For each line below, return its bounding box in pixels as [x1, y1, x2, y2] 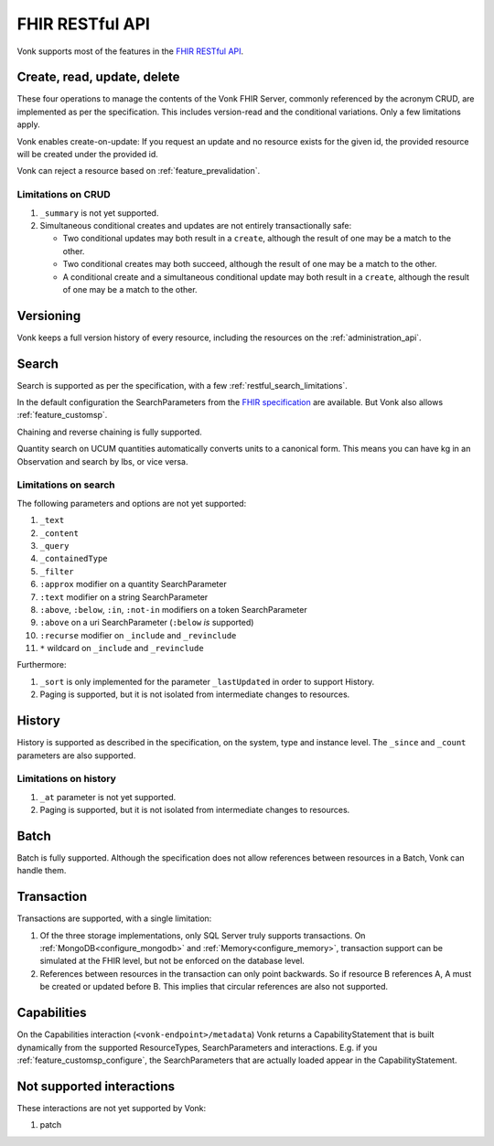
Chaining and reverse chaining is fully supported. [16, 426, 203, 437]
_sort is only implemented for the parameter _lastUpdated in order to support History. [39, 676, 375, 687]
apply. [16, 119, 40, 130]
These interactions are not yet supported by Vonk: [16, 1102, 207, 1113]
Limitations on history [16, 773, 116, 786]
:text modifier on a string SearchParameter [39, 591, 209, 603]
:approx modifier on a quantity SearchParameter [39, 579, 228, 590]
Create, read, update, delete [16, 70, 180, 85]
